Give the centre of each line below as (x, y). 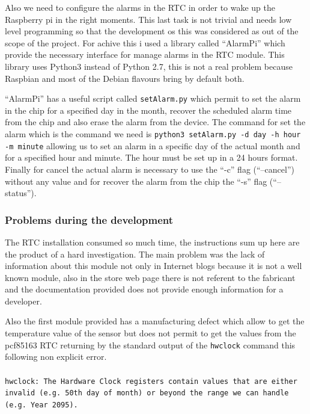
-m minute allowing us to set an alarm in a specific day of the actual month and (153, 145)
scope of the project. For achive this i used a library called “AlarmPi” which (145, 42)
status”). (21, 193)
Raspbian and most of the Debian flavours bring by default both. (125, 78)
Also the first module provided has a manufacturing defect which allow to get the (155, 321)
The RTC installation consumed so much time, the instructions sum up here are (152, 242)
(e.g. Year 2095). (41, 405)
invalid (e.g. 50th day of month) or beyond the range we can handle (147, 393)
